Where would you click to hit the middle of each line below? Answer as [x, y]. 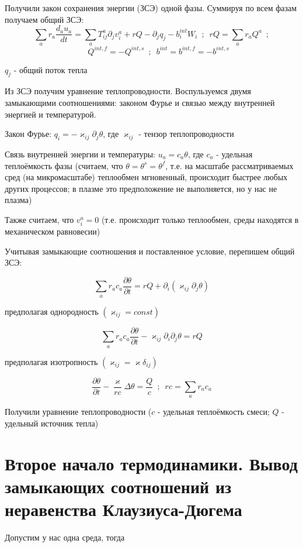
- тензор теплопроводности [186, 134]
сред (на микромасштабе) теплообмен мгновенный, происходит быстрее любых [146, 177]
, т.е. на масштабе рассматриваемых [229, 165]
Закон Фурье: [28, 134]
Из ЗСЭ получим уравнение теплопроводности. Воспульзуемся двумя [128, 91]
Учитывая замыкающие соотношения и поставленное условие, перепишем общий [150, 251]
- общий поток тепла [50, 69]
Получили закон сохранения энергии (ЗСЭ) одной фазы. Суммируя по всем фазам [151, 8]
